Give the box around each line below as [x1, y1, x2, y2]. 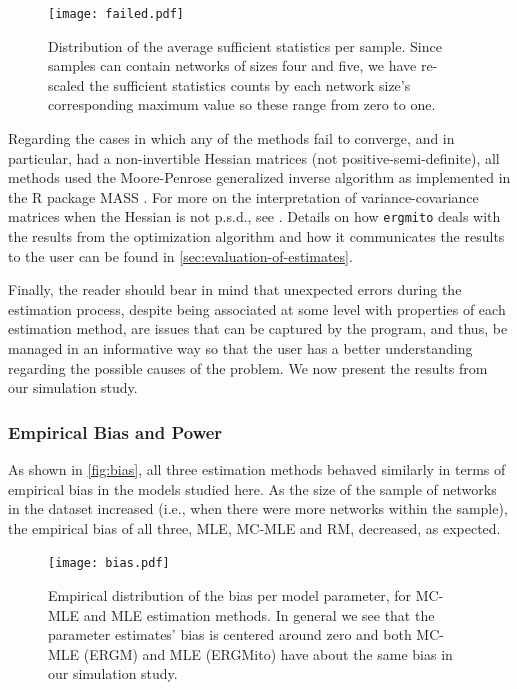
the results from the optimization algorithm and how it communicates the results [8, 226, 505, 247]
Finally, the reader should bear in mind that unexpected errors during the [8, 279, 462, 300]
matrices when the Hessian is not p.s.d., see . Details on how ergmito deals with [8, 206, 501, 227]
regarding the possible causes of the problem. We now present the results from [8, 357, 488, 378]
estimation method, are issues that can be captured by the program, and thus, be [8, 318, 508, 339]
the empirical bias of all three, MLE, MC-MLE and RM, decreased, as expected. [8, 517, 501, 538]
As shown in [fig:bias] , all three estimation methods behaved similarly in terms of [8, 459, 506, 480]
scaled [48, 74, 85, 95]
